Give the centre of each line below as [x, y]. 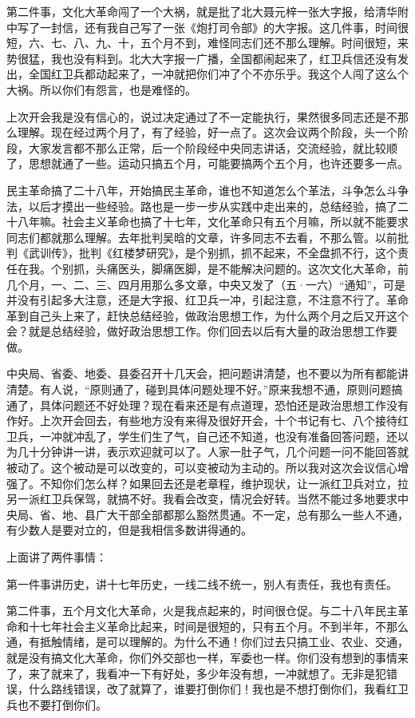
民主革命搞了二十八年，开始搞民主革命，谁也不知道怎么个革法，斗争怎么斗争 [207, 190]
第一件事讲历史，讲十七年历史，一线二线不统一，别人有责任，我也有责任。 [202, 583]
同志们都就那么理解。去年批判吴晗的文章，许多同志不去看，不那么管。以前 [202, 237]
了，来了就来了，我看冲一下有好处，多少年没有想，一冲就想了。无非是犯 [196, 673]
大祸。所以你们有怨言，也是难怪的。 [101, 89]
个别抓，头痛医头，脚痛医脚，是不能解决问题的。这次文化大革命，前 [229, 268]
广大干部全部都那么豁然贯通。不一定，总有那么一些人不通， [252, 514]
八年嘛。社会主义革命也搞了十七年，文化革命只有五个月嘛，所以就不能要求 [213, 222]
